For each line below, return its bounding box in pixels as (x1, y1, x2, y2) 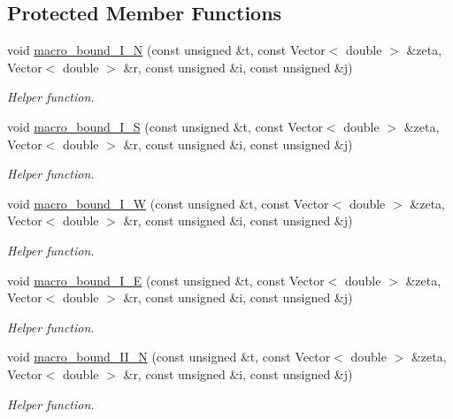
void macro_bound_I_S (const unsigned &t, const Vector (7, 117, 323, 135)
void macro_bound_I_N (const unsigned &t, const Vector (7, 41, 326, 59)
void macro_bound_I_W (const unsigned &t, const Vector (7, 194, 329, 212)
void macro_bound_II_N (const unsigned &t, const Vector (7, 347, 331, 366)
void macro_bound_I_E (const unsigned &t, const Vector (7, 270, 325, 289)
